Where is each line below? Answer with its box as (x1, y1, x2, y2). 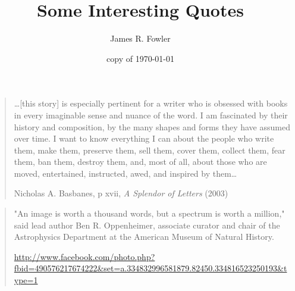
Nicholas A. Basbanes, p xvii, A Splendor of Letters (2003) (14, 187, 228, 199)
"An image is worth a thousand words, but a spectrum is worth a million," (14, 207, 285, 220)
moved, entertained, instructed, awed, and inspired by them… (14, 167, 237, 179)
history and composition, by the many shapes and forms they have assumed (14, 120, 290, 133)
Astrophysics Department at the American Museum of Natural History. (14, 230, 274, 243)
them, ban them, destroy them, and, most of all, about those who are (14, 155, 267, 168)
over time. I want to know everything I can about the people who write (14, 132, 274, 145)
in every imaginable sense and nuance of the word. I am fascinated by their (14, 108, 288, 121)
